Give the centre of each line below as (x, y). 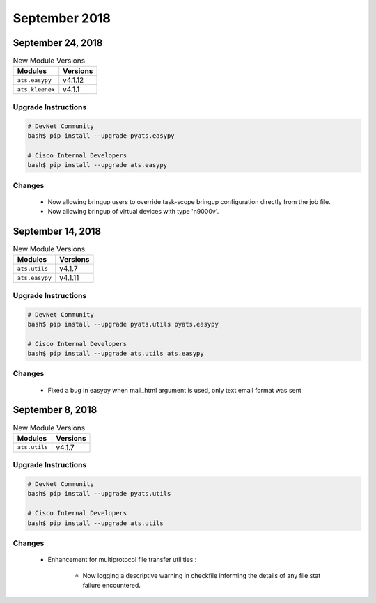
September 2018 (62, 18)
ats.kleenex (36, 89)
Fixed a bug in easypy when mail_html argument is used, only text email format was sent (175, 390)
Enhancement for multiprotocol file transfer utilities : (122, 560)
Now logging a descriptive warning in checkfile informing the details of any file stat (202, 575)
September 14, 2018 (57, 231)
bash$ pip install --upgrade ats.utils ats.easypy (116, 354)
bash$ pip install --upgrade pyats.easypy (101, 135)
